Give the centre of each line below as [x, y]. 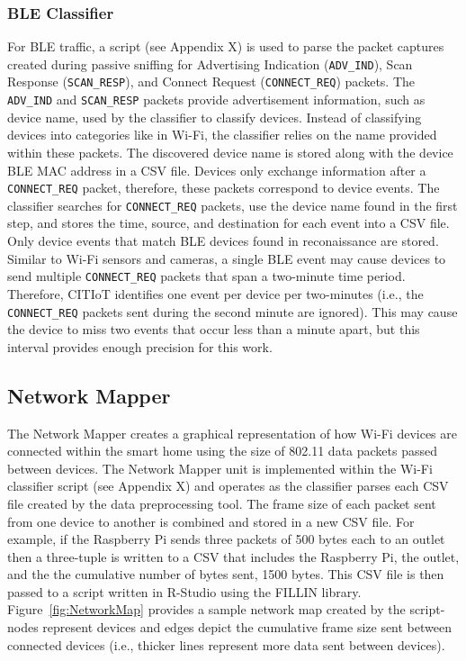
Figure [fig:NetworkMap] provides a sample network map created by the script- [226, 609]
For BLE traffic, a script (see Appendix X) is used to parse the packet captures [226, 46]
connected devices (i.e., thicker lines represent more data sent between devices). [226, 644]
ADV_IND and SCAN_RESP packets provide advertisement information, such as [216, 100]
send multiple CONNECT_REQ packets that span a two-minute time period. [206, 276]
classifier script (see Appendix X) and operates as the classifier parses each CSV [228, 486]
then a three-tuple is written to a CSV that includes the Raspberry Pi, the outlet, [233, 556]
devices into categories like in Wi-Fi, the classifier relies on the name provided [222, 135]
